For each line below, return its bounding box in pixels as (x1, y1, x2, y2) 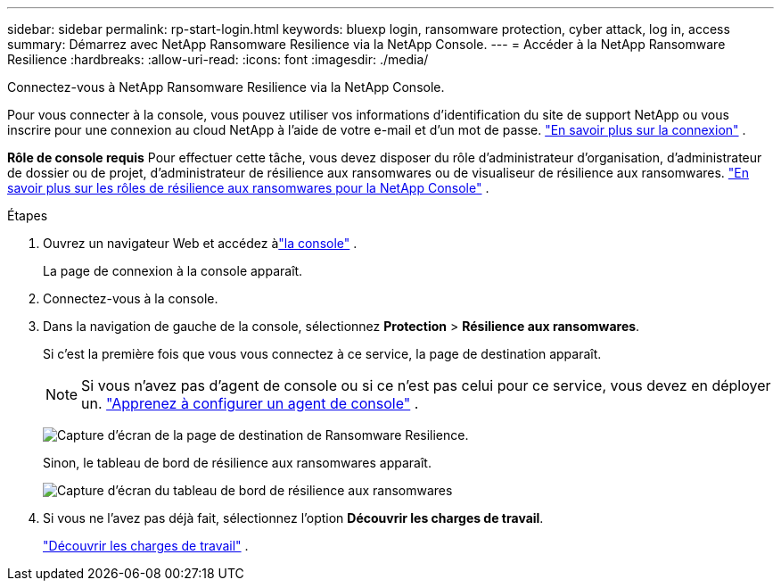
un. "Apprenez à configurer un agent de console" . (81, 394, 419, 412)
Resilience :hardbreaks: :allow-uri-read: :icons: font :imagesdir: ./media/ (7, 52, 429, 67)
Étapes (7, 208, 48, 223)
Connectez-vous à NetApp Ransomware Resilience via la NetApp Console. (7, 79, 445, 95)
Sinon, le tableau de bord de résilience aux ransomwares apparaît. (43, 455, 432, 470)
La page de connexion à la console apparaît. (43, 263, 303, 278)
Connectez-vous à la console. (43, 291, 218, 306)
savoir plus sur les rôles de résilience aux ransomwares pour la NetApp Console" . (7, 180, 489, 195)
